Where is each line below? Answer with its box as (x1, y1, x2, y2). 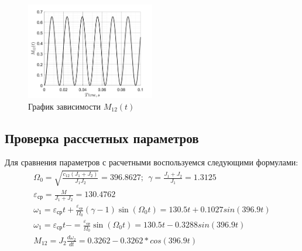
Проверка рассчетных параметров (5, 128, 199, 147)
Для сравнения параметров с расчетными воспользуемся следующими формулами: (5, 156, 298, 168)
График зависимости (28, 100, 101, 112)
